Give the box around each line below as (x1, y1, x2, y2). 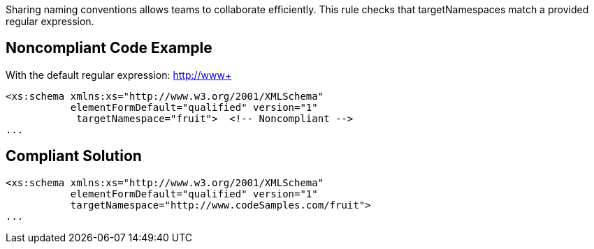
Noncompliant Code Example (6, 39, 212, 57)
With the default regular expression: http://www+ (6, 68, 232, 81)
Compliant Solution (6, 147, 142, 165)
